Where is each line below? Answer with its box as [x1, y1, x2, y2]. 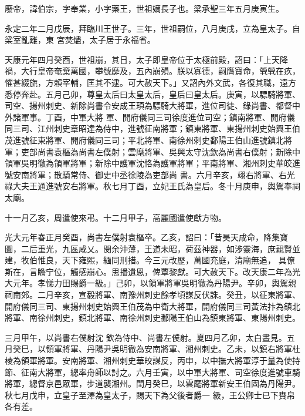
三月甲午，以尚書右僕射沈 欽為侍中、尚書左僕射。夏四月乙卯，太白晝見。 [5, 331, 287, 343]
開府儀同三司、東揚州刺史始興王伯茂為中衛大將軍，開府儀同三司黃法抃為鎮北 [5, 300, 300, 312]
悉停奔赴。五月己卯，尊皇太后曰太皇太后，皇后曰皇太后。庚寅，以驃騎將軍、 [5, 88, 300, 100]
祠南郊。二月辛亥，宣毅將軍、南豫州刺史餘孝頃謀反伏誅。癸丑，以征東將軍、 [5, 288, 300, 301]
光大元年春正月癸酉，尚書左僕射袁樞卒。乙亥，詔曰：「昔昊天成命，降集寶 [5, 231, 288, 243]
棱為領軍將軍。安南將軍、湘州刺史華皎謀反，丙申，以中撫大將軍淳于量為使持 [5, 354, 300, 367]
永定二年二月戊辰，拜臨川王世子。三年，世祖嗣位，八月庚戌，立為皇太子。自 [5, 22, 300, 34]
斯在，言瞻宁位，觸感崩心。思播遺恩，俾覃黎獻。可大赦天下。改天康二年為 [5, 265, 292, 277]
